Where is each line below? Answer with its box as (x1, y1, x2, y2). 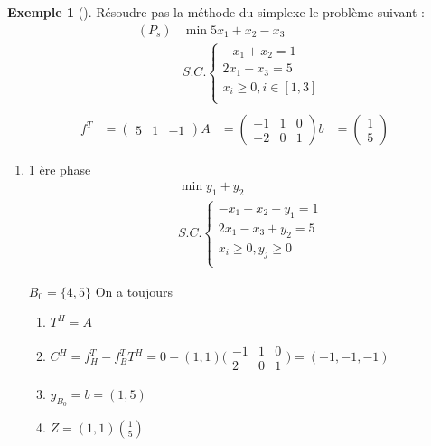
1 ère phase (28, 160, 91, 179)
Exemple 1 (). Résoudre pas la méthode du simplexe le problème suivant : (7, 3, 425, 21)
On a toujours (95, 281, 173, 300)
